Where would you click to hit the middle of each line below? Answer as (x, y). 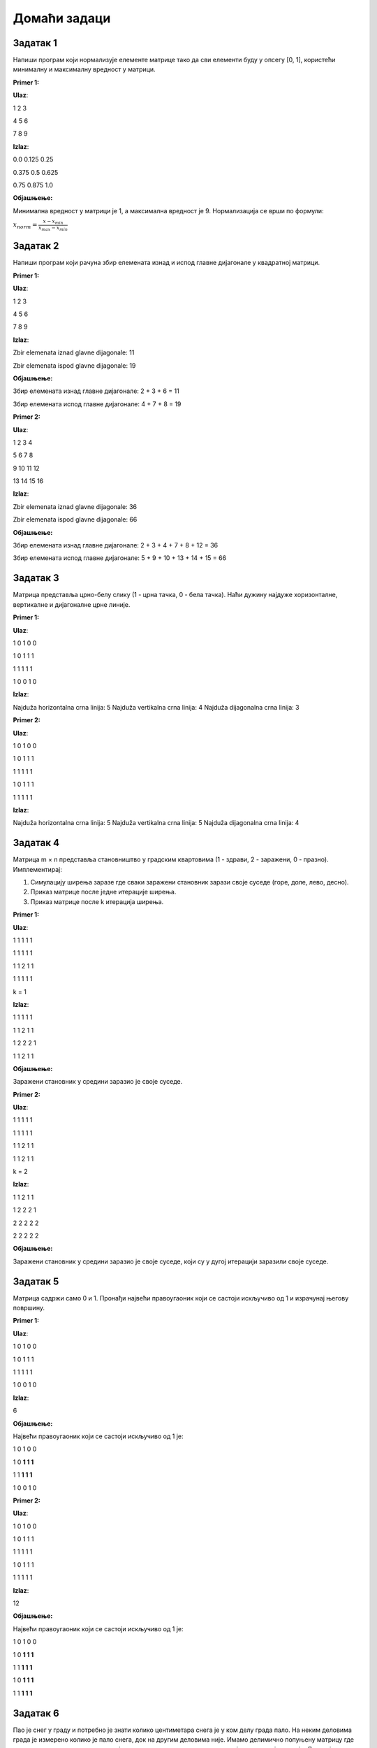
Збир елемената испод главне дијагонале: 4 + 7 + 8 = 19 (97, 404)
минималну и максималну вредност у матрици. (84, 69)
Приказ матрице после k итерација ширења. (97, 901)
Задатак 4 (36, 843)
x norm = (25, 225)
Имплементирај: (37, 869)
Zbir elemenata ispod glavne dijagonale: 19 (74, 365)
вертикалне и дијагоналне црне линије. (72, 604)
